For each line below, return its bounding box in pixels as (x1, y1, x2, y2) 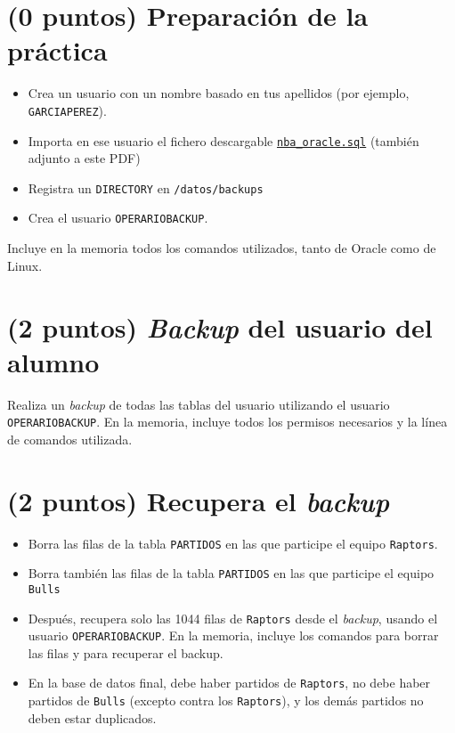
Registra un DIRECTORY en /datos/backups (28, 178, 264, 197)
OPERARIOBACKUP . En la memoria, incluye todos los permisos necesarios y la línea (7, 412, 448, 431)
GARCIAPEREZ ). (28, 101, 107, 119)
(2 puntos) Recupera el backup (7, 482, 389, 519)
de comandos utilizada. (7, 429, 133, 448)
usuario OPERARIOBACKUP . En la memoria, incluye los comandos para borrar (28, 626, 439, 645)
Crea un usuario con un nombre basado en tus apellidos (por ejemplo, (28, 84, 410, 102)
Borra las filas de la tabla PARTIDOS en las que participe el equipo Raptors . (28, 533, 438, 552)
